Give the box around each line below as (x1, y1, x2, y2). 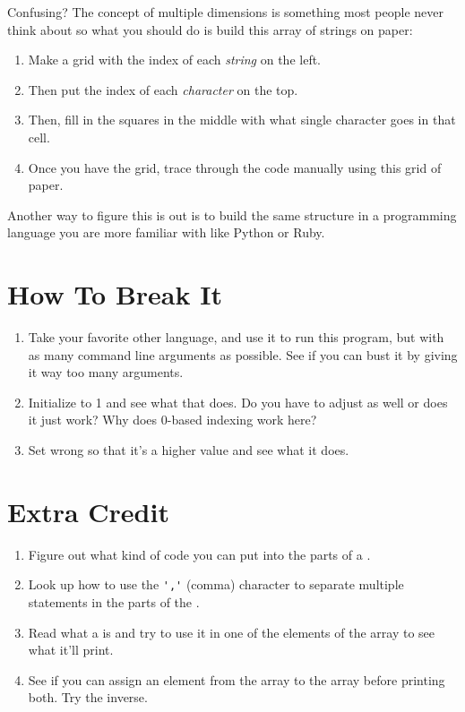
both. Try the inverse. (28, 688, 148, 707)
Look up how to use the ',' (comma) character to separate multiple (28, 575, 404, 594)
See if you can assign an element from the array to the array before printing (28, 670, 445, 689)
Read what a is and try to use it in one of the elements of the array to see (28, 622, 435, 641)
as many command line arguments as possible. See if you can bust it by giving (28, 345, 458, 364)
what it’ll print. (28, 640, 114, 659)
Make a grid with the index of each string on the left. (28, 50, 322, 69)
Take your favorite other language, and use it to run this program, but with (28, 328, 444, 347)
